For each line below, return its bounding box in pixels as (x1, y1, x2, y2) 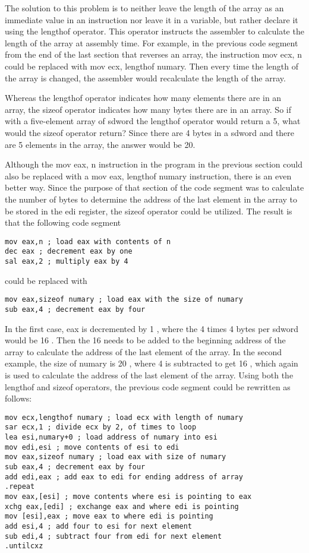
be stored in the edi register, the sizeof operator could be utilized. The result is (5, 204, 292, 217)
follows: (5, 392, 32, 405)
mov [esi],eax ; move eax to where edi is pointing (5, 512, 213, 521)
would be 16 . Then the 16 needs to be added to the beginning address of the (5, 334, 286, 346)
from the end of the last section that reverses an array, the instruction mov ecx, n (5, 48, 302, 61)
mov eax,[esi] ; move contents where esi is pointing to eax (5, 492, 252, 501)
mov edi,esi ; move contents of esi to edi (5, 443, 179, 451)
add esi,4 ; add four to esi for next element (5, 522, 192, 530)
